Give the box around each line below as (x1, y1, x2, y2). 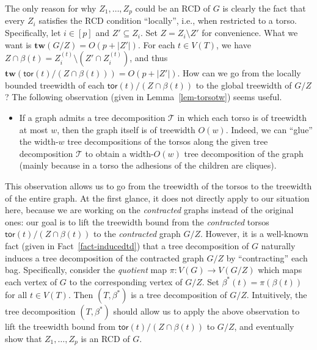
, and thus (129, 51, 168, 64)
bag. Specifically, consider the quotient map (5, 263, 167, 276)
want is (5, 38, 32, 51)
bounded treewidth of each (5, 78, 105, 91)
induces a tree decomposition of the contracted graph (5, 251, 204, 264)
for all (5, 288, 27, 301)
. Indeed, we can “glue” (225, 123, 313, 136)
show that (5, 332, 42, 345)
